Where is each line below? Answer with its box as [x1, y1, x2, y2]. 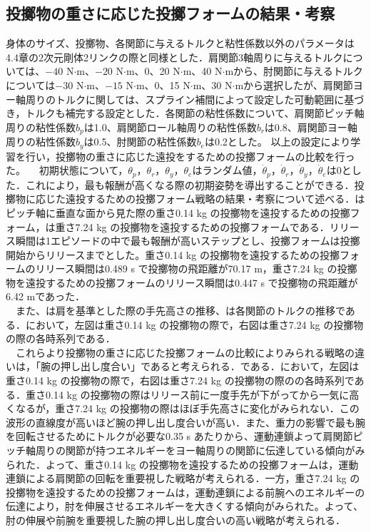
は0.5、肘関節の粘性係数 [83, 134, 197, 149]
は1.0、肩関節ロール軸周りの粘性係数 [83, 119, 257, 134]
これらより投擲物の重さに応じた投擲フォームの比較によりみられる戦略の [15, 344, 355, 359]
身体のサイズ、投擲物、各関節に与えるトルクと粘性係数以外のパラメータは [6, 36, 355, 51]
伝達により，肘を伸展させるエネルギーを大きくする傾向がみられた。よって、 [6, 498, 363, 513]
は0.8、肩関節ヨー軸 [264, 119, 357, 134]
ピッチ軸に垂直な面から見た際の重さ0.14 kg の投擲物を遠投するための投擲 [6, 205, 350, 220]
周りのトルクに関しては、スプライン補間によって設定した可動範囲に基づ [25, 91, 365, 106]
